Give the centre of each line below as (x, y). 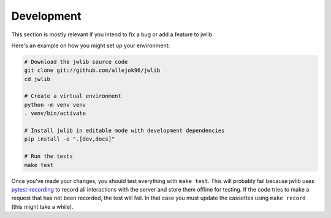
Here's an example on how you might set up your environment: (91, 45)
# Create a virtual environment (73, 96)
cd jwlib (37, 79)
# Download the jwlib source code (76, 62)
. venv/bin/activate (55, 113)
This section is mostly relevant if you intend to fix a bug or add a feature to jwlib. (112, 34)
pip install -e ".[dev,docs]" (70, 139)
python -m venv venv (55, 105)
